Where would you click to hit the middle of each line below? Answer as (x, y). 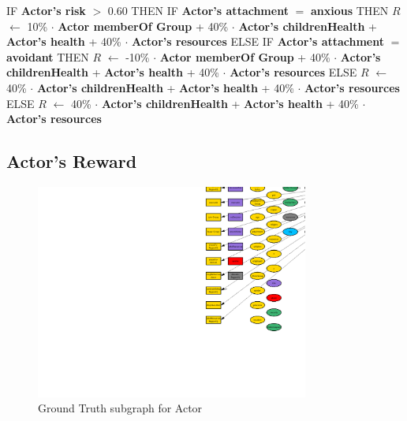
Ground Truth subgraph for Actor (120, 408)
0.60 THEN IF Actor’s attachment (198, 10)
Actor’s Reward (72, 161)
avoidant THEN (48, 56)
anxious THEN (349, 10)
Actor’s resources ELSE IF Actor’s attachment (258, 41)
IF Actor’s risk (46, 10)
